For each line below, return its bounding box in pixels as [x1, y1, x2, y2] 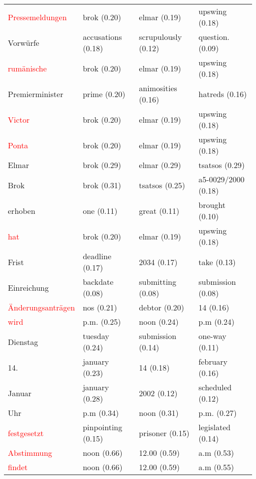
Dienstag [8, 336, 38, 347]
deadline [83, 250, 112, 262]
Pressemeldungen [8, 11, 67, 23]
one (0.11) [83, 205, 118, 216]
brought [198, 199, 226, 210]
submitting [139, 276, 176, 287]
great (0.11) [139, 205, 180, 216]
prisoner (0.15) [139, 427, 190, 439]
